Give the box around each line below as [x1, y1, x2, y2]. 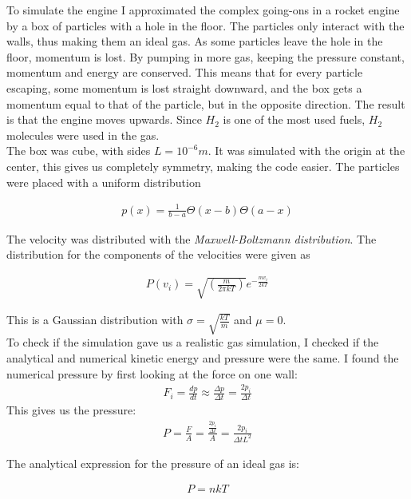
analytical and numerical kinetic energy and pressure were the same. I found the [6, 350, 399, 366]
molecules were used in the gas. [6, 126, 160, 143]
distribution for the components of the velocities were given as [6, 246, 310, 263]
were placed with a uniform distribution [6, 173, 201, 190]
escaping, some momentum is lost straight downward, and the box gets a [6, 79, 362, 96]
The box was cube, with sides [6, 142, 151, 159]
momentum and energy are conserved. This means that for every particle [6, 64, 363, 81]
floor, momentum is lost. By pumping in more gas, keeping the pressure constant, [6, 48, 405, 65]
